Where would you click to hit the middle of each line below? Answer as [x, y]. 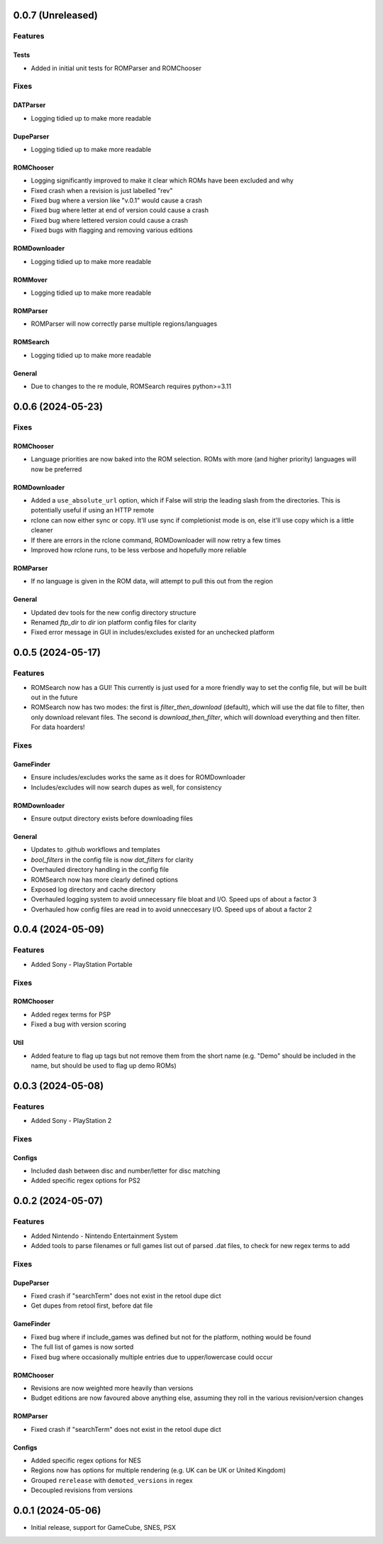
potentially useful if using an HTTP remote [93, 510]
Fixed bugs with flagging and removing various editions [112, 230]
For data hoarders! [58, 727]
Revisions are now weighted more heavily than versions [112, 1388]
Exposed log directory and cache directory [93, 889]
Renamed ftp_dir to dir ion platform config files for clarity [113, 623]
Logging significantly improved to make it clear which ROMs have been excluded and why [162, 180]
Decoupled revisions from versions [82, 1490]
